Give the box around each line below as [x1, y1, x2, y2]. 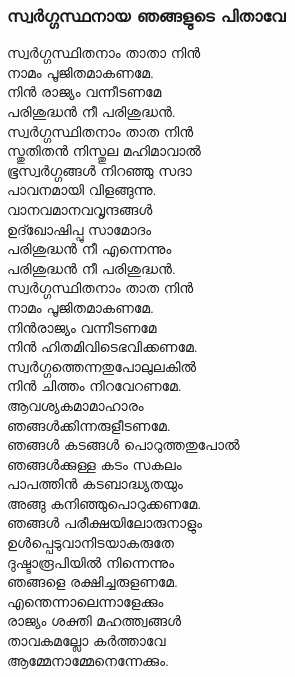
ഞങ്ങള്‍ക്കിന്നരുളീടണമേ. [7, 414, 171, 435]
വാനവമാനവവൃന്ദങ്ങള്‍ [7, 198, 153, 219]
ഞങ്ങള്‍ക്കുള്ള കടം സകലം [7, 453, 182, 474]
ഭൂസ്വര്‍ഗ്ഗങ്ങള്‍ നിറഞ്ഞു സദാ [7, 159, 192, 180]
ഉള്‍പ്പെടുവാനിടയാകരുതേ [7, 532, 174, 553]
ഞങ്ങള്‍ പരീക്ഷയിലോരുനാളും [7, 512, 202, 533]
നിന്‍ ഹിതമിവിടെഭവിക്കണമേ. [7, 336, 198, 357]
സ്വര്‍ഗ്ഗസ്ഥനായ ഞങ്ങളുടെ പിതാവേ [7, 2, 286, 27]
